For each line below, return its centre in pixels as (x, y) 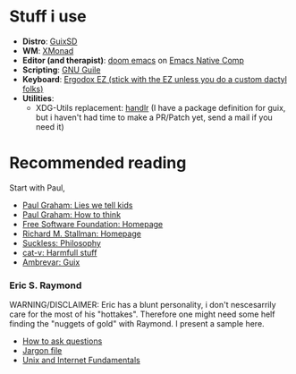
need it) (50, 126)
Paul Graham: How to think (72, 214)
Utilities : (38, 98)
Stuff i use (48, 17)
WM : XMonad (48, 50)
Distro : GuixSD (50, 41)
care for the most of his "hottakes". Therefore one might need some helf (142, 314)
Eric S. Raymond (46, 285)
